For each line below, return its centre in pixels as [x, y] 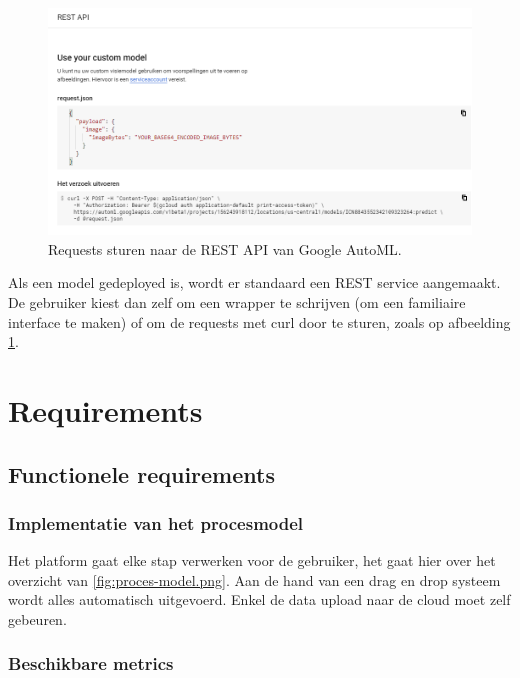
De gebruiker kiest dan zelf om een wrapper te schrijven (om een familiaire [237, 302]
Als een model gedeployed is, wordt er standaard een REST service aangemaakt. [254, 282]
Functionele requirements [141, 473]
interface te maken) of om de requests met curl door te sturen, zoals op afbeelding [259, 321]
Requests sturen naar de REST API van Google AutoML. [225, 248]
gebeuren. [37, 618]
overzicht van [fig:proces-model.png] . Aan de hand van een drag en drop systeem [254, 579]
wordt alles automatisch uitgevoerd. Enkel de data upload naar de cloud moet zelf [259, 599]
